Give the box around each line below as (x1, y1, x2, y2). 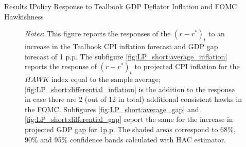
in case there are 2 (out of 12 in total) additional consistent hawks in (25, 94, 242, 104)
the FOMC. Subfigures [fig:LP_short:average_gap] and (25, 103, 199, 114)
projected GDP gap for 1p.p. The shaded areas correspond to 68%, (25, 123, 236, 134)
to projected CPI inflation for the (134, 61, 240, 72)
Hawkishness (4, 11, 44, 22)
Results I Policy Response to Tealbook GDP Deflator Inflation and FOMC (4, 1, 237, 11)
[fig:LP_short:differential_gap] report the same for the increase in (25, 114, 233, 124)
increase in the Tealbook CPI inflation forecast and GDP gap (25, 40, 218, 51)
